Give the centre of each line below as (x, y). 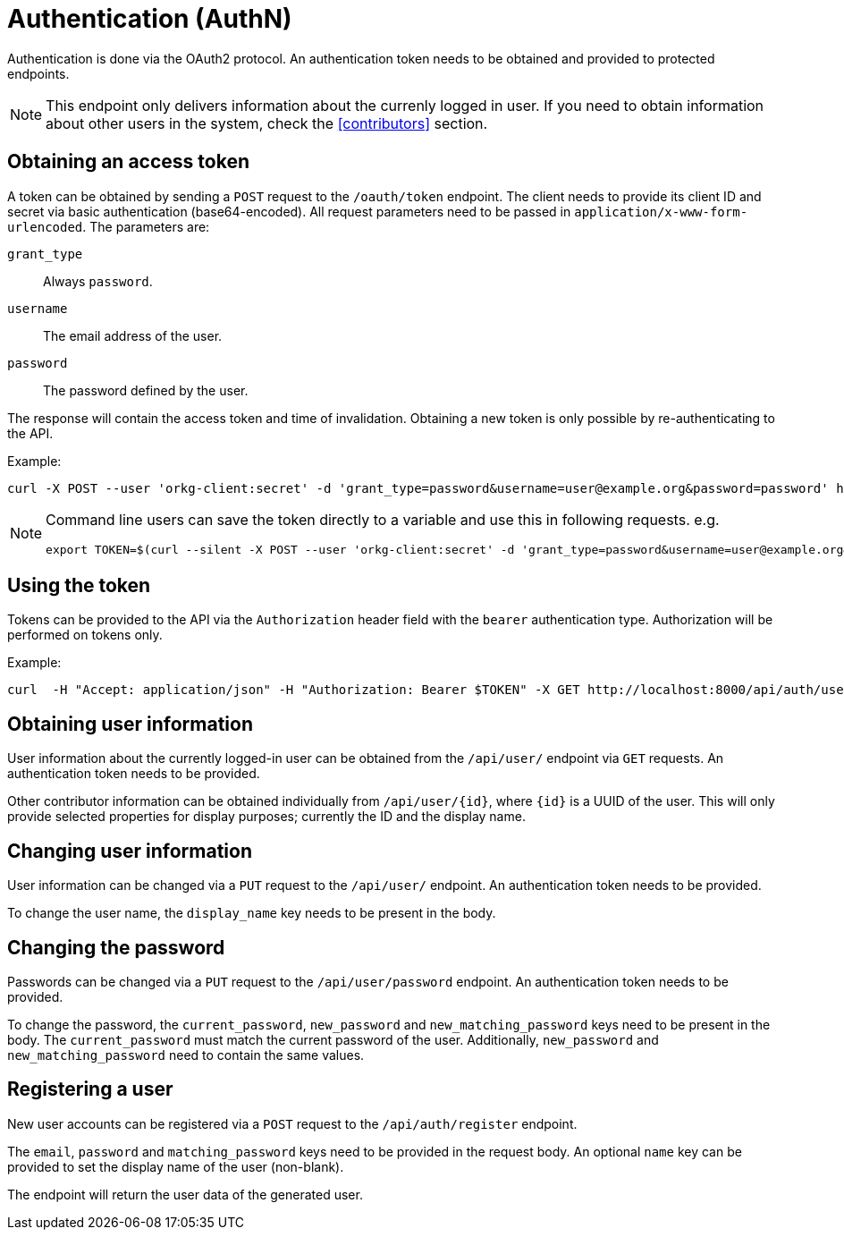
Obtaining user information (130, 724)
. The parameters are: (146, 226)
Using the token (79, 586)
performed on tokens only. (85, 635)
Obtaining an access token (128, 162)
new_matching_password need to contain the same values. (186, 1055)
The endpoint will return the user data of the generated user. (185, 1194)
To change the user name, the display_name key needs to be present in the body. (252, 913)
